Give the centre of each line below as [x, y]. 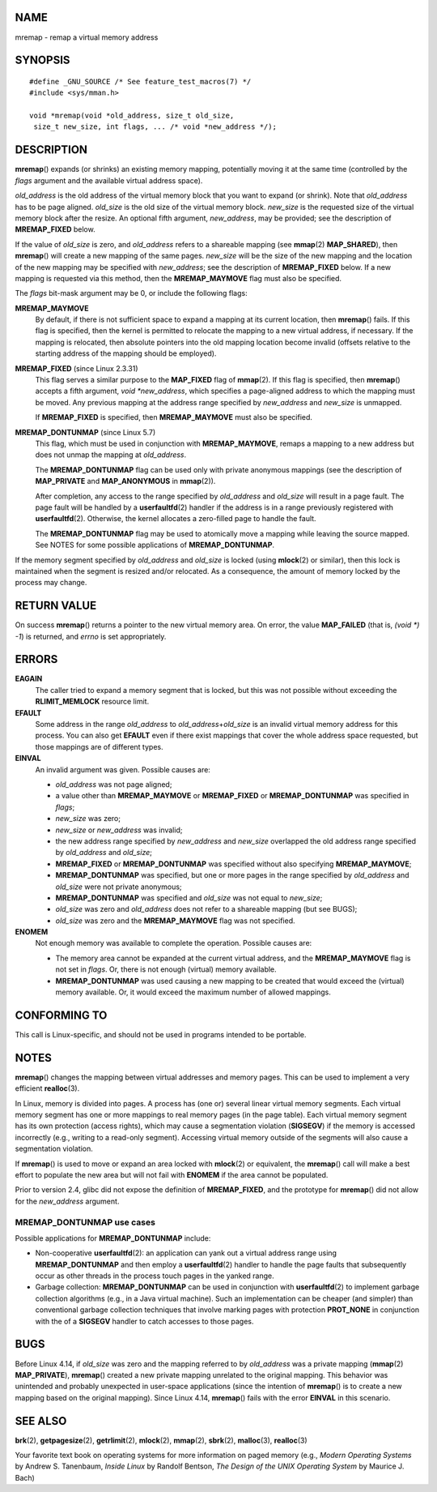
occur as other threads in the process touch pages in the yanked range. [155, 1276]
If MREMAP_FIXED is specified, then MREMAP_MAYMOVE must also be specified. [174, 417]
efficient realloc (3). [47, 1088]
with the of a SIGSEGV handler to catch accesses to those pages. [144, 1321]
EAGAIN [29, 679]
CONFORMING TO [61, 1015]
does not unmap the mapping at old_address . [111, 455]
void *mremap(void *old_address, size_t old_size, [132, 116]
